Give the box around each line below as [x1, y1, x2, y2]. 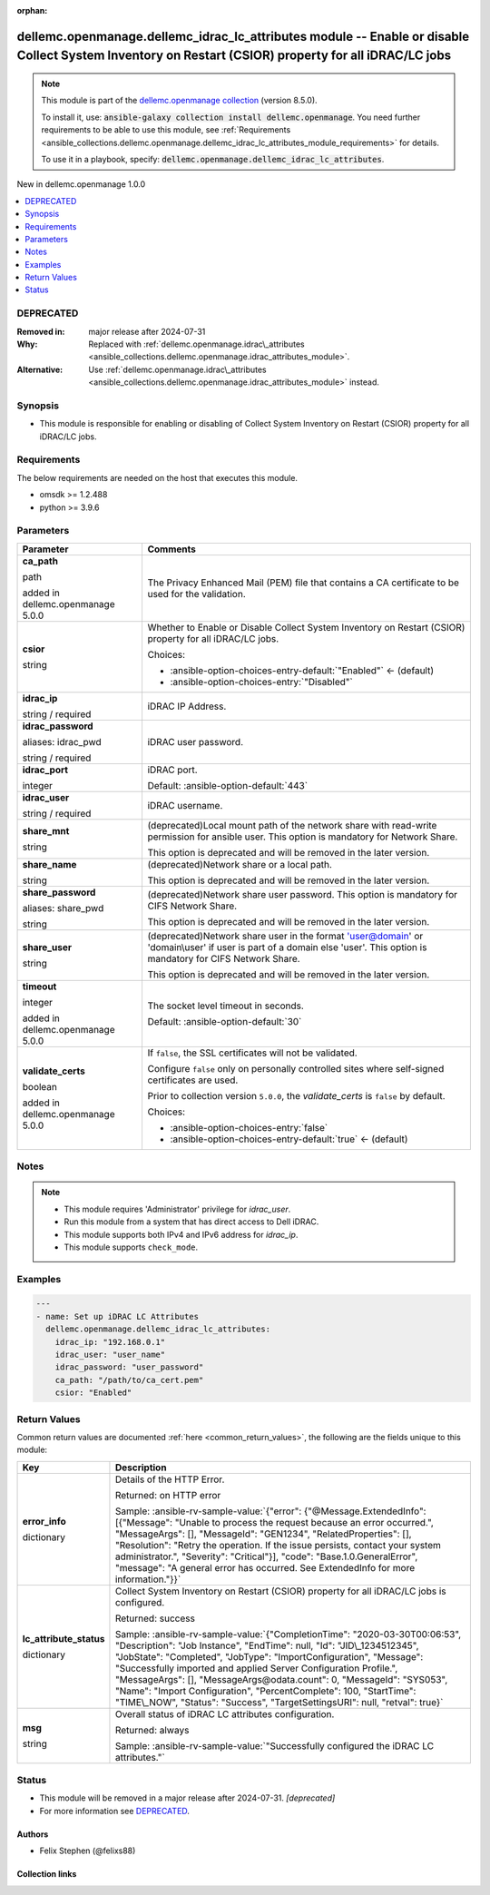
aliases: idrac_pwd [22, 735, 102, 748]
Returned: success [114, 1612, 195, 1625]
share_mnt [22, 824, 70, 837]
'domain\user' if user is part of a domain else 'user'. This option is [147, 940, 427, 953]
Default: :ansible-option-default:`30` [147, 1015, 302, 1027]
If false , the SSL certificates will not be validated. [147, 1046, 358, 1059]
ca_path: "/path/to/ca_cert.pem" [54, 1375, 204, 1385]
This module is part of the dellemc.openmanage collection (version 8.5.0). [41, 95, 318, 106]
